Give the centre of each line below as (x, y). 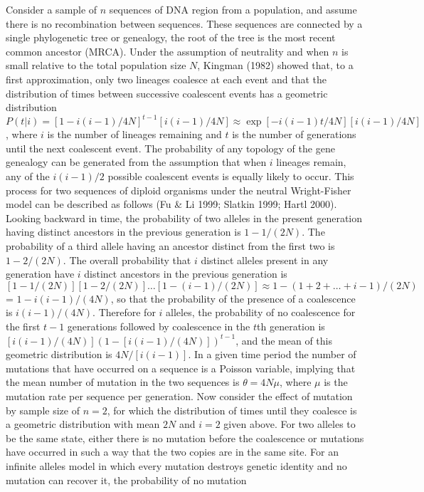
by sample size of (43, 410)
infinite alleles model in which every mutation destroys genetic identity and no (176, 465)
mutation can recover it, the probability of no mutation (126, 480)
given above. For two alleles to (290, 424)
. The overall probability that (127, 260)
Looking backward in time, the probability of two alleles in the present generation (184, 218)
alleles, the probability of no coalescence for (261, 312)
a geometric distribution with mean (83, 424)
